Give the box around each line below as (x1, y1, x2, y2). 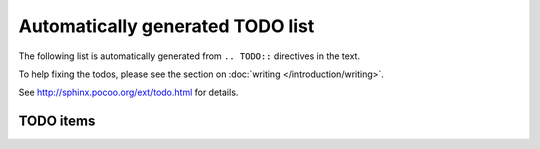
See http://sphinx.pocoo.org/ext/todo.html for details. (18, 86, 239, 99)
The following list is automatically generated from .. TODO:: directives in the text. (18, 50, 360, 62)
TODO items (18, 113, 96, 130)
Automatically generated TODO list (18, 15, 315, 37)
